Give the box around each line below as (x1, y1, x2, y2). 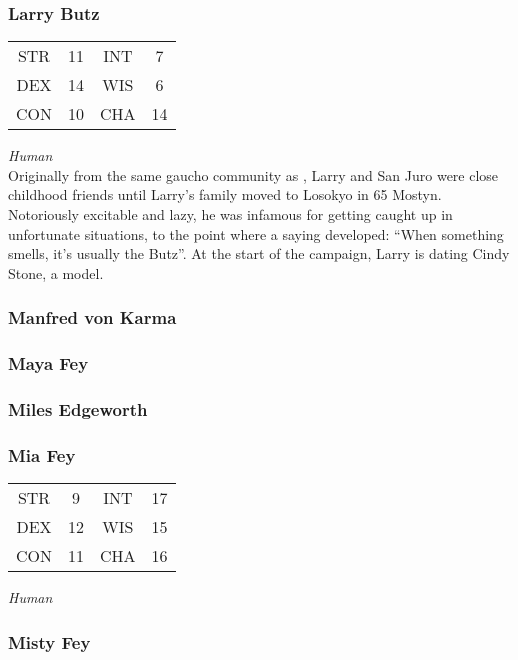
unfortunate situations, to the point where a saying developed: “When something (8, 223, 504, 244)
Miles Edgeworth (8, 396, 148, 421)
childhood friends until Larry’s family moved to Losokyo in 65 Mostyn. (8, 184, 442, 205)
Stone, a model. (8, 262, 104, 283)
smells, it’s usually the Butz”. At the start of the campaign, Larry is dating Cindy (8, 243, 510, 264)
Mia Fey (8, 442, 76, 467)
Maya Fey (8, 351, 89, 376)
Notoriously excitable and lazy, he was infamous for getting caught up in (8, 204, 453, 224)
